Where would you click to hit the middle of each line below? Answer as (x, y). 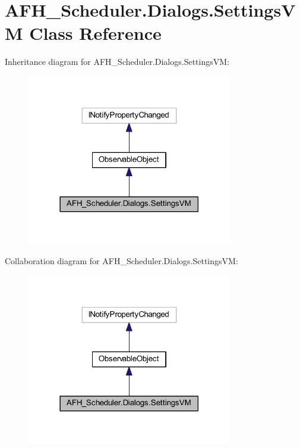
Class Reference (95, 33)
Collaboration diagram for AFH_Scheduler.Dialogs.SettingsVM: (121, 260)
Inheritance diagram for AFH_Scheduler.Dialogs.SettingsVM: (117, 62)
